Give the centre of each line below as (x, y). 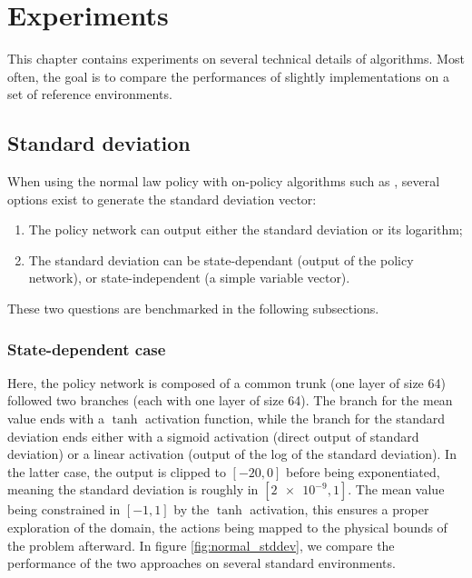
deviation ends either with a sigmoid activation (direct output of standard (213, 436)
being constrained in (64, 509)
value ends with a (56, 419)
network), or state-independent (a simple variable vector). (189, 278)
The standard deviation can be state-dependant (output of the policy (221, 259)
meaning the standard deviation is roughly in (133, 489)
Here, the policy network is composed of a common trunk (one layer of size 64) (226, 382)
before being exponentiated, (363, 471)
